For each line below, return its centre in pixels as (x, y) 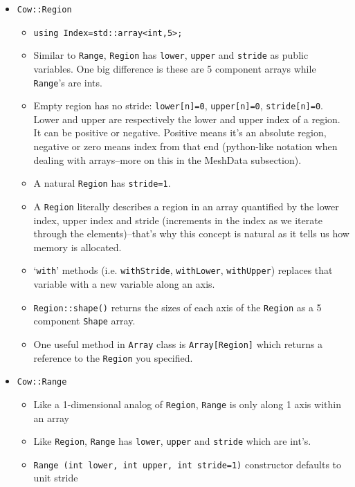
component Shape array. (84, 321)
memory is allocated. (78, 247)
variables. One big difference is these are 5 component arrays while (175, 68)
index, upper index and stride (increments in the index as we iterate (178, 220)
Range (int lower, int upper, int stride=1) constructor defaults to (188, 464)
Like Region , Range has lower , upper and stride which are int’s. (172, 441)
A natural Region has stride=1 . (102, 183)
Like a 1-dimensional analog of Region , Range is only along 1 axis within (187, 404)
